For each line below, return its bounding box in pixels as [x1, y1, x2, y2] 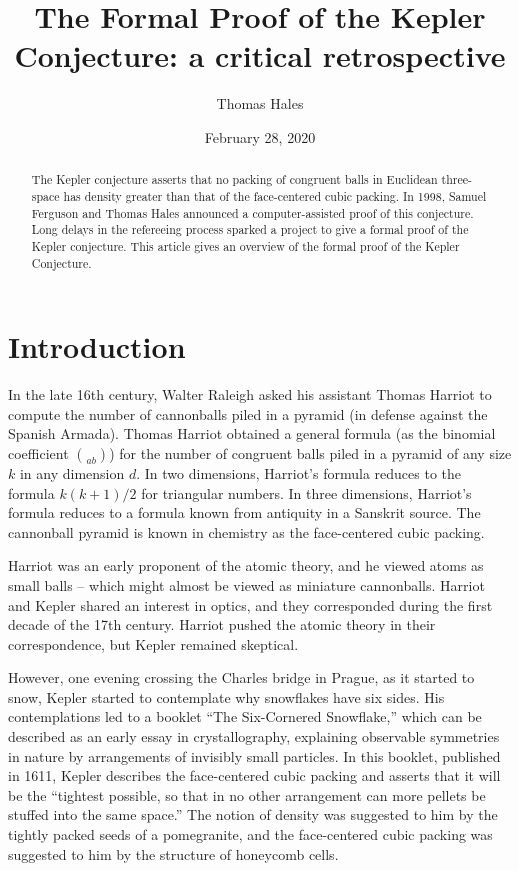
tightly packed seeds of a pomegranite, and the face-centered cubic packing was [8, 824, 493, 845]
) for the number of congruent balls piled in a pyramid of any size [109, 442, 512, 463]
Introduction [8, 326, 186, 367]
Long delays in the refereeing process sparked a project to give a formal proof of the [31, 221, 469, 238]
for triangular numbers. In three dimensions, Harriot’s [141, 482, 472, 503]
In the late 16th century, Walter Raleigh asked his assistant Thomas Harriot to [8, 384, 492, 405]
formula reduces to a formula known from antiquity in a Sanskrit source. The [8, 502, 481, 523]
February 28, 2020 [204, 126, 316, 147]
